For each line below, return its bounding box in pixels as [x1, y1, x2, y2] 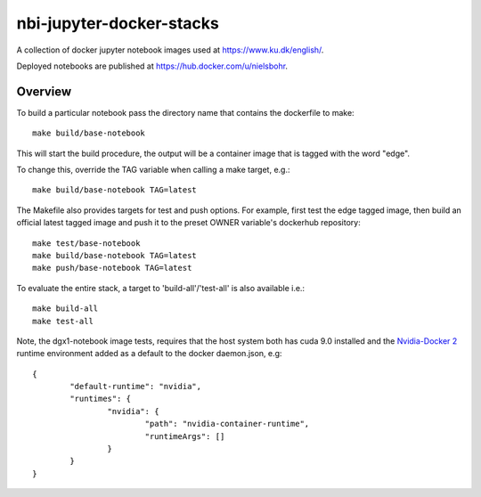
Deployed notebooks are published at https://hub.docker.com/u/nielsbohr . [16, 61, 289, 71]
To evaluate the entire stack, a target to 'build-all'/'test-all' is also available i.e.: [16, 282, 306, 293]
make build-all [32, 304, 99, 314]
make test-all [32, 316, 94, 326]
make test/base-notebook [32, 238, 141, 248]
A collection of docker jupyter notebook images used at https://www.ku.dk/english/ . [16, 45, 324, 55]
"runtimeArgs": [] [144, 431, 225, 441]
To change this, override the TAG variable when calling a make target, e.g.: [16, 165, 290, 175]
